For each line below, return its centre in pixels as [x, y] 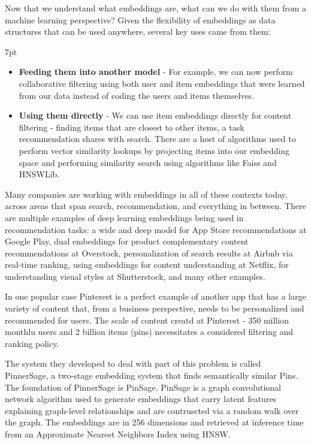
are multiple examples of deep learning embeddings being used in [124, 217]
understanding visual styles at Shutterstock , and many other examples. [135, 276]
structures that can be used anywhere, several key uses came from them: [138, 31]
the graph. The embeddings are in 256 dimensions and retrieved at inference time [154, 422]
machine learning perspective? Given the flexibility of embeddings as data [140, 19]
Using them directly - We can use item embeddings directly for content [155, 115]
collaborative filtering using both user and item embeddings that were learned [162, 83]
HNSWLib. [39, 174]
